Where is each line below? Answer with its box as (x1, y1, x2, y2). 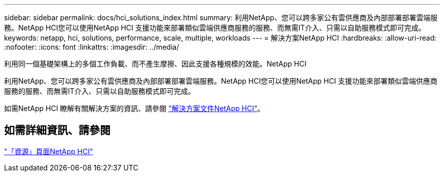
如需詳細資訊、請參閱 (4, 124, 110, 137)
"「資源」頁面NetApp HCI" (4, 147, 93, 156)
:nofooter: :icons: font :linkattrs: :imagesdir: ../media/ (4, 43, 179, 51)
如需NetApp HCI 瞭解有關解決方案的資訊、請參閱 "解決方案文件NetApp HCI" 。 (4, 104, 265, 113)
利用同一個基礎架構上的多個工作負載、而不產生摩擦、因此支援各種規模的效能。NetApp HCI (4, 59, 307, 68)
